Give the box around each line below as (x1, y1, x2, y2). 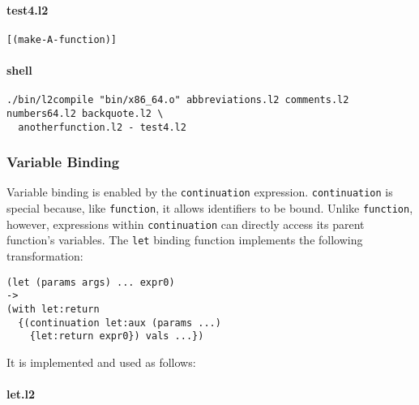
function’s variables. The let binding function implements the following (6, 231, 363, 248)
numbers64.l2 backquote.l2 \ (6, 107, 164, 119)
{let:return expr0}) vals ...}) (29, 330, 204, 343)
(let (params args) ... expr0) (6, 276, 175, 288)
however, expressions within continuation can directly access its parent (6, 215, 365, 232)
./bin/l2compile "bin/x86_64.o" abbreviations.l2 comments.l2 (6, 94, 349, 106)
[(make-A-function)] (6, 33, 118, 45)
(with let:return (6, 303, 100, 315)
